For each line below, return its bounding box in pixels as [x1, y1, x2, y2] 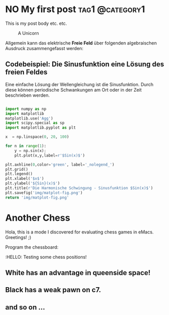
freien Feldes [5, 68, 48, 76]
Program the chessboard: [5, 244, 59, 250]
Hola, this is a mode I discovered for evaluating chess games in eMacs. [5, 229, 154, 235]
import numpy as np [5, 106, 47, 111]
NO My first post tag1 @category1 [5, 4, 146, 15]
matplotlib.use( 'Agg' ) [5, 115, 53, 121]
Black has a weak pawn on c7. [5, 286, 102, 294]
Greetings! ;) [5, 234, 31, 240]
